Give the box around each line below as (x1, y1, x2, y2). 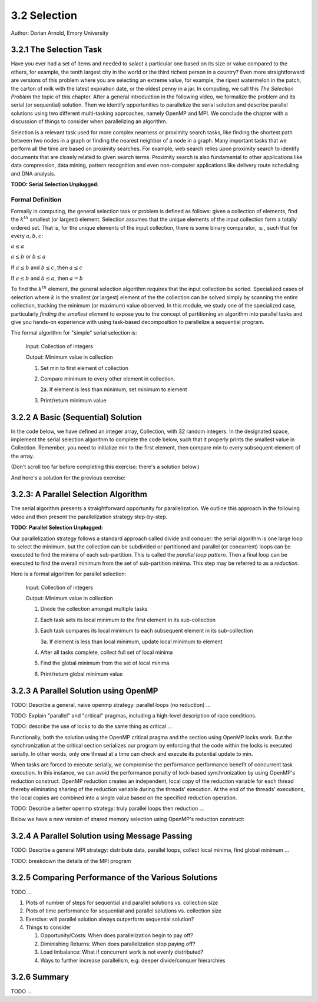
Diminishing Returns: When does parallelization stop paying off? (40, 940, 196, 947)
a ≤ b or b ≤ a (11, 253, 47, 260)
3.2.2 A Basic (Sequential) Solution (11, 412, 143, 422)
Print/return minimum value (40, 396, 107, 404)
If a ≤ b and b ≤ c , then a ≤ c (11, 264, 82, 271)
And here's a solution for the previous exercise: (11, 474, 126, 481)
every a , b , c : (11, 233, 44, 240)
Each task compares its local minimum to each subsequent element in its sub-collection (40, 627, 253, 634)
